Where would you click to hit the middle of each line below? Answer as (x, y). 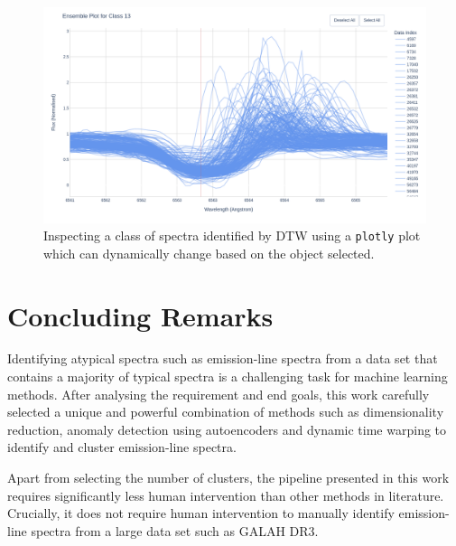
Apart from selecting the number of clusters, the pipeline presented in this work (228, 478)
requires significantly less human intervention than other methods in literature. (226, 495)
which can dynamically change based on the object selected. (209, 253)
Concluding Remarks (140, 315)
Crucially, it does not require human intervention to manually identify (201, 513)
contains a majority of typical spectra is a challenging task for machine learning (228, 377)
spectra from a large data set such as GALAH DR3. (175, 530)
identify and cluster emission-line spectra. (122, 447)
